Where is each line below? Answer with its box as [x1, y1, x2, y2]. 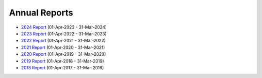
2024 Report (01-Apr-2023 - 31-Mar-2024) [21, 24, 107, 30]
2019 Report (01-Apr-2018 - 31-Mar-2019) [21, 58, 104, 64]
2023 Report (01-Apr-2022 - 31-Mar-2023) [21, 31, 107, 36]
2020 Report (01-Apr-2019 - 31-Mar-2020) [21, 51, 106, 57]
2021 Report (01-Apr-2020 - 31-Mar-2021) [21, 44, 105, 50]
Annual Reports [9, 7, 73, 18]
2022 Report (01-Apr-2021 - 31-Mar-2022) [21, 38, 106, 44]
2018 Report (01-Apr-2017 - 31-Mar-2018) [21, 64, 104, 70]
